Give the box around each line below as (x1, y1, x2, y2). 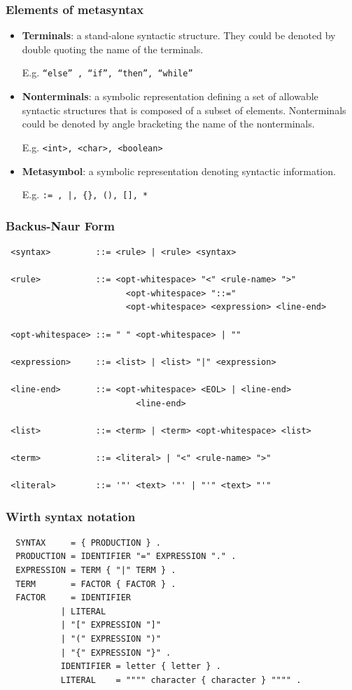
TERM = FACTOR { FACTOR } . (15, 579, 176, 589)
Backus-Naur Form (6, 216, 115, 234)
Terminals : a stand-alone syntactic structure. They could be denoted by (22, 28, 336, 43)
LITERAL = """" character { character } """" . (60, 675, 302, 685)
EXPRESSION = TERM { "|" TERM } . (15, 565, 176, 576)
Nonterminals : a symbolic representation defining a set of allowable (22, 89, 318, 104)
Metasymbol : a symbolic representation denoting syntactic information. (22, 163, 336, 178)
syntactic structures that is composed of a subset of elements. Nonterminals (22, 102, 346, 117)
